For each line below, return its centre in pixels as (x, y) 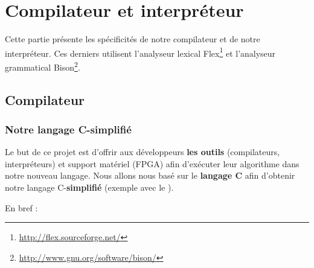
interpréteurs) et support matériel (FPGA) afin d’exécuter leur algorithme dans (152, 163)
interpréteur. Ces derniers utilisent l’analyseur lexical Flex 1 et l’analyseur (140, 52)
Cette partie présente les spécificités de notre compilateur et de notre (133, 39)
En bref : (21, 207)
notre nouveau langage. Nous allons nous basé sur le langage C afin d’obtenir (150, 175)
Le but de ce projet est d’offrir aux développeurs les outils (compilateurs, (143, 152)
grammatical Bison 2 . (43, 66)
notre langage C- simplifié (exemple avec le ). (89, 187)
